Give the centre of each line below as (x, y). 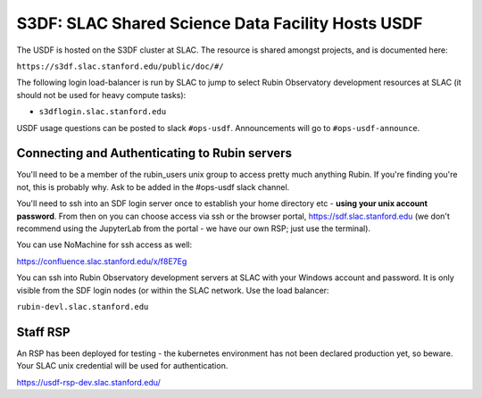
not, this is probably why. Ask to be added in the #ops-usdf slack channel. (153, 187)
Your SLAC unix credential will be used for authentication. (122, 366)
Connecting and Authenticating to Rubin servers (154, 153)
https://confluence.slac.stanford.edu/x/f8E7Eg (102, 261)
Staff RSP (43, 332)
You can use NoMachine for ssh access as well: (104, 245)
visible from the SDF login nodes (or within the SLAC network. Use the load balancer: (173, 290)
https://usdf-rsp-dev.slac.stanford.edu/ (88, 382)
